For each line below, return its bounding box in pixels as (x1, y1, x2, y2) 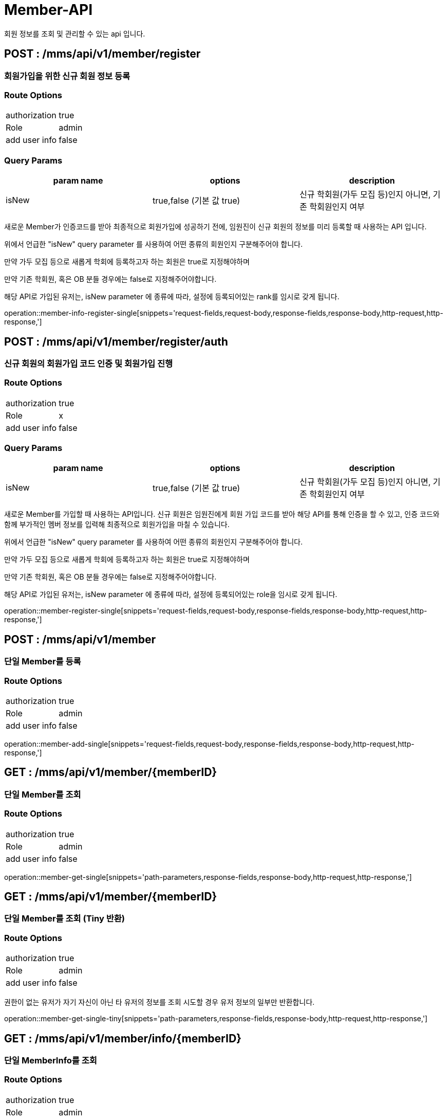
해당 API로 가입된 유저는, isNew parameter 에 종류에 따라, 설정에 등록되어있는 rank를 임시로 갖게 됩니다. (4, 292, 340, 301)
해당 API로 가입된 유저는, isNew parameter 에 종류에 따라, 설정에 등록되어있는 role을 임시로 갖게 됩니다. (4, 590, 338, 599)
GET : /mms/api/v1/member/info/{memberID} (4, 1032, 241, 1045)
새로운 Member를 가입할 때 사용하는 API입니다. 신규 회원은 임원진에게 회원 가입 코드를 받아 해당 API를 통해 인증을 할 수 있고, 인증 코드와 (4, 510, 440, 519)
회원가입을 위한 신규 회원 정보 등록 (4, 70, 131, 81)
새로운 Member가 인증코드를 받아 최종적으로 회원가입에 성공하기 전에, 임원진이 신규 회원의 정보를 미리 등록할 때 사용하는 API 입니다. (4, 222, 427, 231)
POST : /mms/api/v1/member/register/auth (4, 335, 228, 348)
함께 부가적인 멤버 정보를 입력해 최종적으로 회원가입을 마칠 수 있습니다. (4, 520, 230, 529)
